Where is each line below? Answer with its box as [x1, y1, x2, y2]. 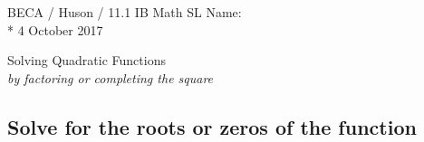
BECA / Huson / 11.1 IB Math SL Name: [7, 3, 242, 21]
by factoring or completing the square [7, 68, 214, 87]
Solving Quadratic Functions [7, 51, 166, 70]
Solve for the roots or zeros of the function [7, 112, 417, 140]
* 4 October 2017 [7, 20, 103, 39]
